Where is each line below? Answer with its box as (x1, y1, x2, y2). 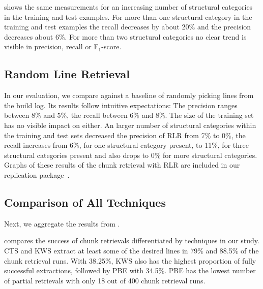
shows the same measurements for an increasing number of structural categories (4, 2, 253, 12)
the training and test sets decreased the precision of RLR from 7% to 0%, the (4, 130, 246, 140)
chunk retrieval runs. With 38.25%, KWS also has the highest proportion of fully (4, 255, 256, 266)
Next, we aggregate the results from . (4, 218, 120, 229)
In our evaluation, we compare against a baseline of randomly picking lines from (4, 90, 254, 101)
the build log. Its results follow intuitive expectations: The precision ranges (4, 100, 238, 110)
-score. (101, 41, 122, 52)
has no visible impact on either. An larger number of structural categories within (4, 119, 256, 130)
